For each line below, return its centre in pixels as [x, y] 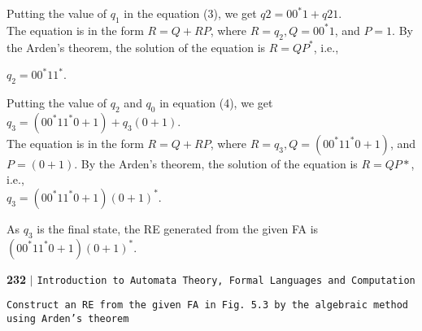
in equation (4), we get [216, 102]
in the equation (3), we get [190, 13]
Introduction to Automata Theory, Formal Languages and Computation [226, 280]
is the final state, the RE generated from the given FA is [178, 228]
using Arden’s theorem [68, 319]
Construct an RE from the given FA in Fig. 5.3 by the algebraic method [207, 305]
